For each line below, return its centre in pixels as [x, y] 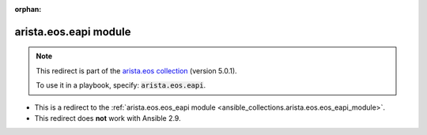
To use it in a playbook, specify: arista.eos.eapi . [121, 85]
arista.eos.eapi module [73, 32]
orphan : [28, 9]
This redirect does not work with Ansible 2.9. [108, 118]
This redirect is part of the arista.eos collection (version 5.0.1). [136, 70]
